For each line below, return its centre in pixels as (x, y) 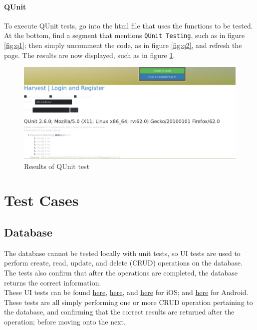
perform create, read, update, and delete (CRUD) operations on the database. (123, 263)
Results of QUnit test (57, 166)
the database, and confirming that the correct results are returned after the (119, 312)
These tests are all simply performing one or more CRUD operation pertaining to (128, 302)
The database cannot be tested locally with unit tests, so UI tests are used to (122, 253)
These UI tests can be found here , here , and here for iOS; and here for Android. (126, 292)
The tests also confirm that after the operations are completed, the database (121, 273)
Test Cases (41, 200)
